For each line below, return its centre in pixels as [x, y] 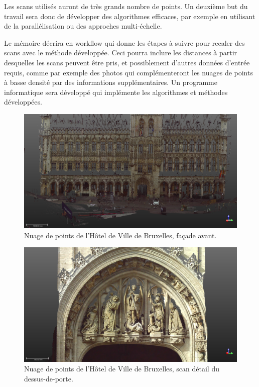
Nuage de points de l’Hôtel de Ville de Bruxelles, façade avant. [120, 235]
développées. [23, 102]
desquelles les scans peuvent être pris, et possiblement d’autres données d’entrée [127, 62]
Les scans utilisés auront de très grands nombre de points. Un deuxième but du [126, 6]
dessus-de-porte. [49, 378]
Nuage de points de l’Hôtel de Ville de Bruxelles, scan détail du [122, 369]
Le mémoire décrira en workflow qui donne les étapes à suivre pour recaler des [124, 42]
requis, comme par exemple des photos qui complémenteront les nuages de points [128, 72]
